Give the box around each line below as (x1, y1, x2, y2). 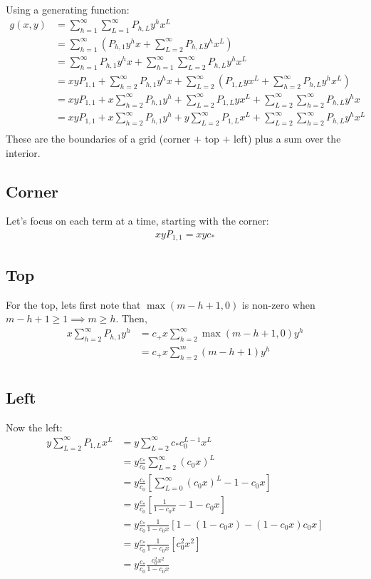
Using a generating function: (6, 2, 130, 16)
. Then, (115, 311, 147, 326)
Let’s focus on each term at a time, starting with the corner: (6, 213, 269, 228)
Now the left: (6, 419, 63, 434)
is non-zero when (241, 297, 315, 312)
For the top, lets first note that (6, 297, 141, 312)
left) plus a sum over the (234, 131, 341, 145)
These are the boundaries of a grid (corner (6, 131, 191, 145)
